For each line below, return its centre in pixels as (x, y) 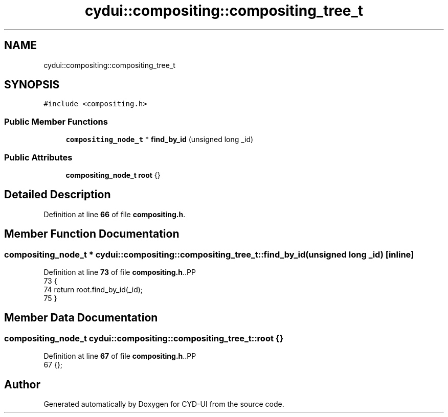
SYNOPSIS (32, 85)
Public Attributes (38, 157)
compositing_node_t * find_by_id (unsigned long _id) (160, 140)
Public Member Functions (56, 121)
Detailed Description (58, 195)
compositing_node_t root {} (113, 175)
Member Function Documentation (92, 234)
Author (22, 384)
